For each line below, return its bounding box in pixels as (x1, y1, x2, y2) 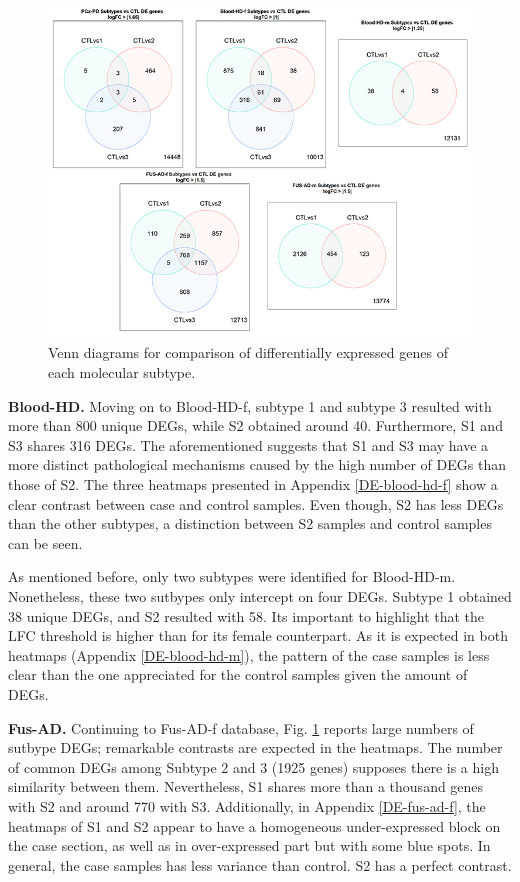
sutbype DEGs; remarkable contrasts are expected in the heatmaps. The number (8, 737, 503, 758)
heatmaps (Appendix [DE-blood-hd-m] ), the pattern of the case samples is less (8, 644, 490, 665)
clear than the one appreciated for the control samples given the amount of (8, 664, 468, 685)
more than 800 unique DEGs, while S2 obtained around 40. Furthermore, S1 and (8, 415, 503, 436)
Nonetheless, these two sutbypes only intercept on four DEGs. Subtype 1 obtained (8, 586, 512, 606)
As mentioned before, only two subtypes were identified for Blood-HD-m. (8, 566, 456, 587)
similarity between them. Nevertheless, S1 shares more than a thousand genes (8, 776, 484, 797)
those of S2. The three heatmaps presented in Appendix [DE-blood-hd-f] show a (8, 474, 498, 495)
